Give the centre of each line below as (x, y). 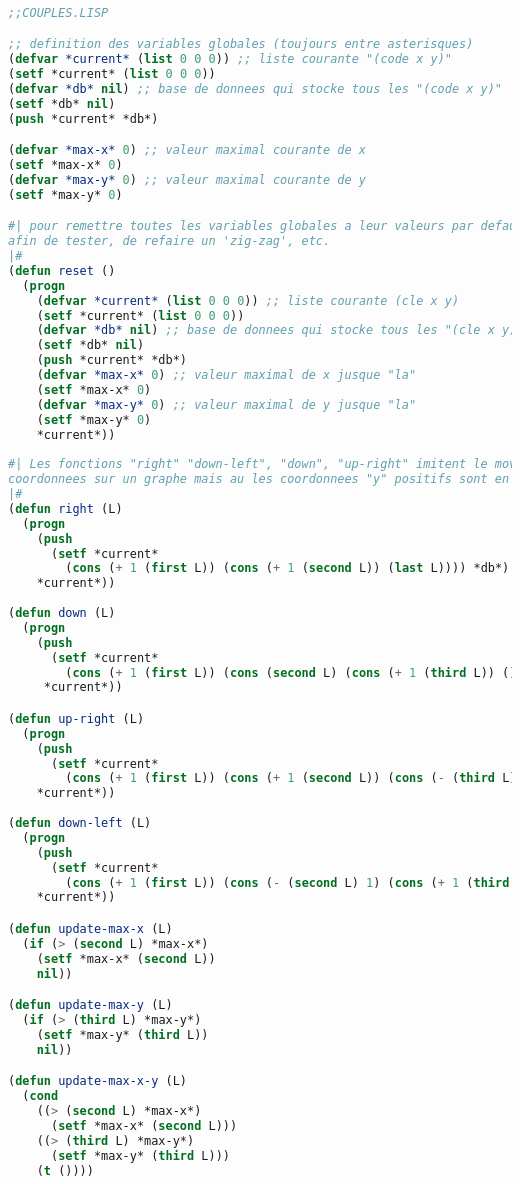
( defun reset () (62, 270)
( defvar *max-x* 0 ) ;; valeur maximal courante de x (187, 150)
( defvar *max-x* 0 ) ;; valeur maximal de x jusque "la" (226, 375)
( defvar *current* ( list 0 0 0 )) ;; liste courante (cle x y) (248, 300)
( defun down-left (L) (80, 823)
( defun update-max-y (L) (90, 1005)
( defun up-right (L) (76, 718)
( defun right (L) (65, 508)
